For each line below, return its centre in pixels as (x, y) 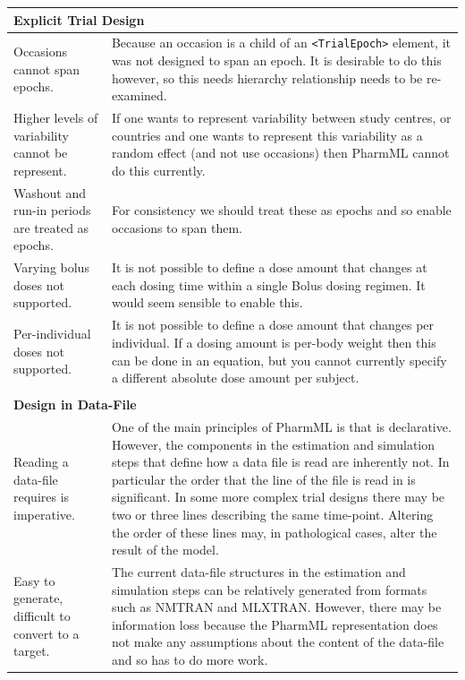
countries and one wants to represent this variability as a (267, 135)
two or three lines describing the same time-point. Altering (272, 514)
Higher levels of (56, 118)
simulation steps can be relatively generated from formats (269, 589)
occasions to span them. (177, 227)
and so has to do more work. (190, 659)
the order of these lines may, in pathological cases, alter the (274, 532)
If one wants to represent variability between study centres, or (281, 118)
